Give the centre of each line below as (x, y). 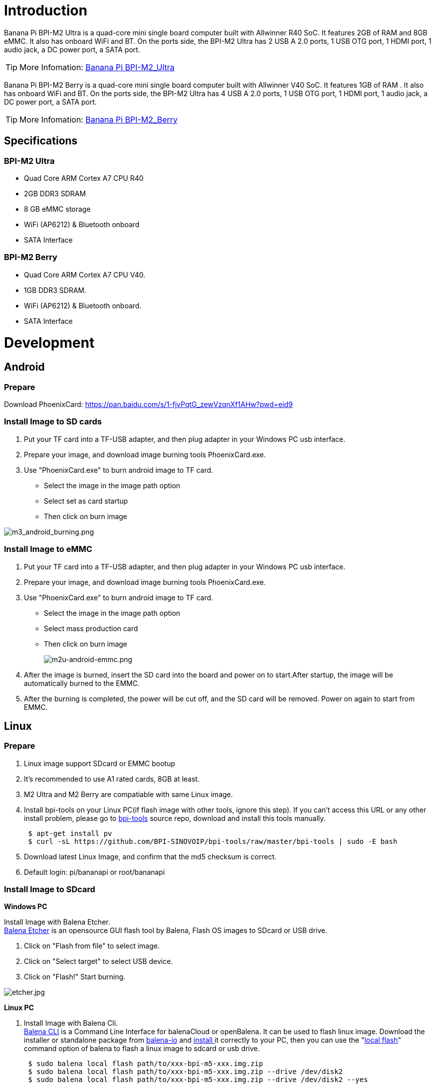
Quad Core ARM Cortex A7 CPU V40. (85, 274)
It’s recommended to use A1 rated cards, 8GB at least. (112, 779)
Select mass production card (91, 628)
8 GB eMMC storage (57, 209)
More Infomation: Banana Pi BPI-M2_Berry (99, 119)
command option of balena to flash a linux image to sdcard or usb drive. (142, 1049)
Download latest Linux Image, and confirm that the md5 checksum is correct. (150, 856)
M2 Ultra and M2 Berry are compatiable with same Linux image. (128, 794)
